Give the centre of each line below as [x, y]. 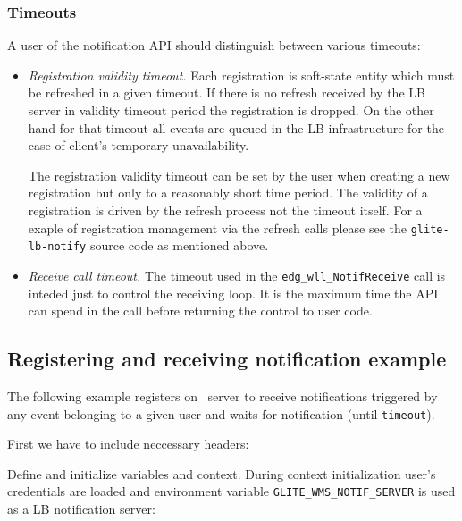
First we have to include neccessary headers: [128, 444]
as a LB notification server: [81, 509]
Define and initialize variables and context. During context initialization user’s [222, 473]
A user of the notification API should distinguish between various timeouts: [214, 45]
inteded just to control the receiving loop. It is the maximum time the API [233, 293]
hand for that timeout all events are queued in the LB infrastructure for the [236, 127]
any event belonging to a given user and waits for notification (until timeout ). [221, 413]
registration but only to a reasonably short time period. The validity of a [228, 193]
